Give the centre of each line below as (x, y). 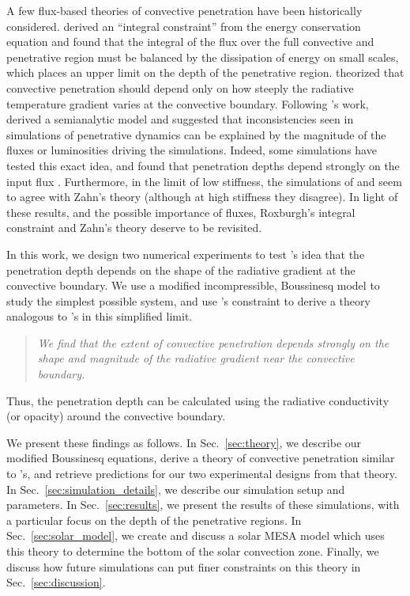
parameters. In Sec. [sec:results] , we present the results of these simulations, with (203, 505)
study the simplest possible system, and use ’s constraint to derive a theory (188, 300)
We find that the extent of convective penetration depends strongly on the (213, 342)
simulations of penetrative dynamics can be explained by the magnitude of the (196, 134)
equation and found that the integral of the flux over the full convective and (190, 42)
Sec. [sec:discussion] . (56, 582)
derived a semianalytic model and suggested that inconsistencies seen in (180, 119)
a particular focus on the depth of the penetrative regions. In (154, 520)
